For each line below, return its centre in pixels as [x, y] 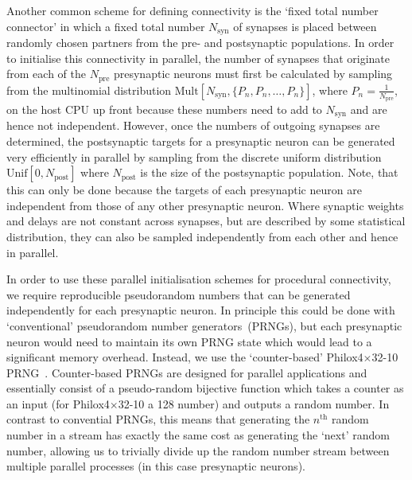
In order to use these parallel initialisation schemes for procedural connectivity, [199, 279]
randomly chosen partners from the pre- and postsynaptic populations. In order [200, 43]
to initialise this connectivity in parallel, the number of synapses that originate [198, 58]
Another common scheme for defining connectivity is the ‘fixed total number [192, 10]
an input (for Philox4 [58, 403]
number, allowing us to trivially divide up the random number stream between [198, 450]
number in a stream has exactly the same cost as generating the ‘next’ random [198, 435]
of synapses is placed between [305, 26]
